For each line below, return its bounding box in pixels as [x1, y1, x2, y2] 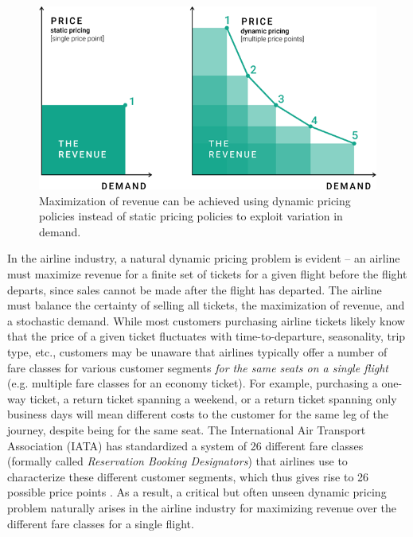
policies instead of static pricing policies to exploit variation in [39, 208, 343, 224]
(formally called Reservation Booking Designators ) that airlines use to [7, 453, 348, 469]
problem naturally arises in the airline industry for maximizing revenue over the [7, 499, 397, 516]
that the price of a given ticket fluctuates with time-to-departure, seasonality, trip [7, 328, 406, 344]
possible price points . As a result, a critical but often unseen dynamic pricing [7, 484, 387, 500]
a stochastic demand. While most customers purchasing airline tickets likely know [7, 312, 405, 329]
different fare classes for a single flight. [7, 515, 194, 531]
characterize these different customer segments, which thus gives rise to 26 [7, 468, 369, 484]
